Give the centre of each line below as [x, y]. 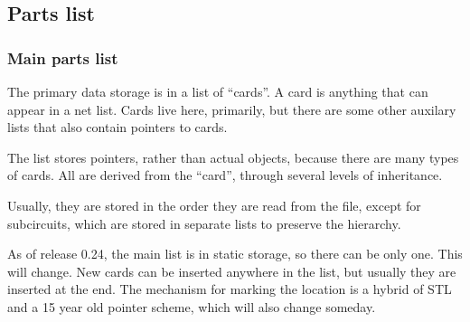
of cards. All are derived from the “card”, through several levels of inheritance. [225, 175]
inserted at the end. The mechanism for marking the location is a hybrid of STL [230, 289]
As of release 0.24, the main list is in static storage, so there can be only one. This [235, 254]
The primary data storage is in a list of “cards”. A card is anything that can [218, 91]
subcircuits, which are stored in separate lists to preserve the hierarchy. [204, 223]
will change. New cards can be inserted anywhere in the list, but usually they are [232, 271]
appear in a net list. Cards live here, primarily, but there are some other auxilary [232, 109]
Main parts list [63, 57]
